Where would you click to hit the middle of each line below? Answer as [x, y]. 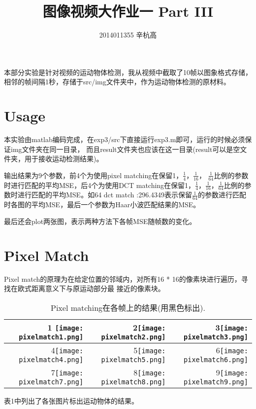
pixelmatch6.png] [216, 359]
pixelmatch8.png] [133, 382]
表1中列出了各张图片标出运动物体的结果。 [71, 400]
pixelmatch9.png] [216, 382]
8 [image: [150, 372]
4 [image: [67, 350]
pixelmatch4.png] [51, 359]
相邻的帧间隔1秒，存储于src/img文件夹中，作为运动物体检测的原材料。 [117, 82]
